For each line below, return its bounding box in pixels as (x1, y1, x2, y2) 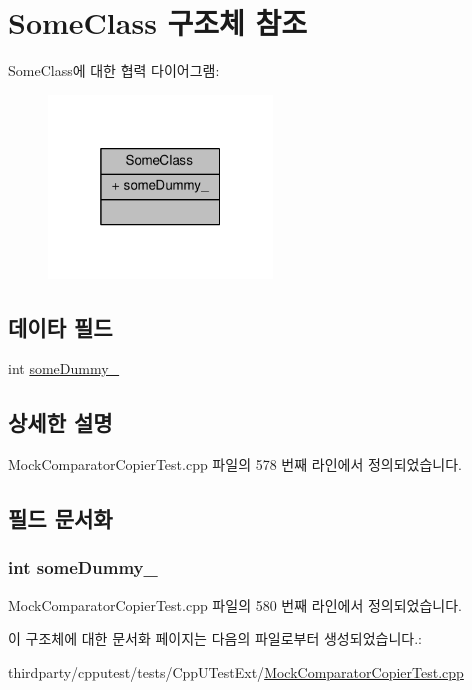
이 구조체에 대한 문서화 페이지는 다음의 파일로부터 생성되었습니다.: (8, 628, 422, 649)
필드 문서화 (8, 503, 113, 534)
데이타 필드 (8, 311, 113, 342)
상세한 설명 (8, 407, 113, 438)
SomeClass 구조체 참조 (8, 2, 308, 43)
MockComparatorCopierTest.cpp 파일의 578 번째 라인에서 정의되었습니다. (8, 454, 462, 475)
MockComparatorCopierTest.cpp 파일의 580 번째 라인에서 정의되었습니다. (8, 594, 462, 615)
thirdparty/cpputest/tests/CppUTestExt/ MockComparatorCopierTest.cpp (8, 661, 464, 682)
